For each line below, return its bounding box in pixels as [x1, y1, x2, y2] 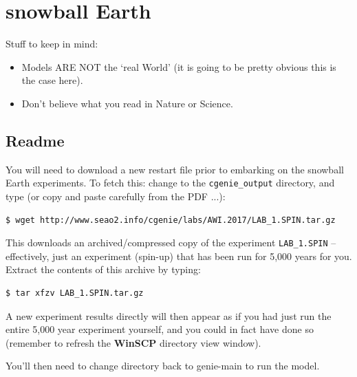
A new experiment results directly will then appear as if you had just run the [6, 308, 332, 323]
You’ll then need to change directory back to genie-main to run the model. [6, 358, 320, 373]
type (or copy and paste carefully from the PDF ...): [6, 188, 226, 203]
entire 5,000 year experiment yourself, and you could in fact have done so [6, 322, 314, 336]
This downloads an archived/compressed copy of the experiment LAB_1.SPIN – [6, 235, 336, 250]
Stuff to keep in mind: [6, 36, 98, 51]
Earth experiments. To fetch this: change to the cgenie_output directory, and [6, 175, 335, 190]
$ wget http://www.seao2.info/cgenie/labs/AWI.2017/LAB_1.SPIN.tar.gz [6, 215, 336, 225]
